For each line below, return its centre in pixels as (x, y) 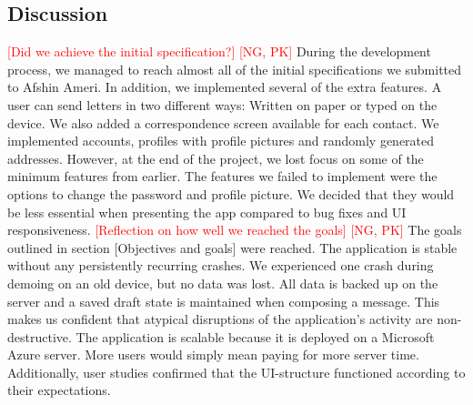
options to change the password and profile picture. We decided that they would (231, 193)
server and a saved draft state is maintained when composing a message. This (224, 301)
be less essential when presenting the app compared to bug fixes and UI (207, 212)
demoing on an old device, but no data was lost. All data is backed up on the (223, 283)
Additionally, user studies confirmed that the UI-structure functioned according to (236, 372)
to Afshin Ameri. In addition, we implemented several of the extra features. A (225, 87)
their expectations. (59, 390)
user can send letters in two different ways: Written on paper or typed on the (222, 104)
